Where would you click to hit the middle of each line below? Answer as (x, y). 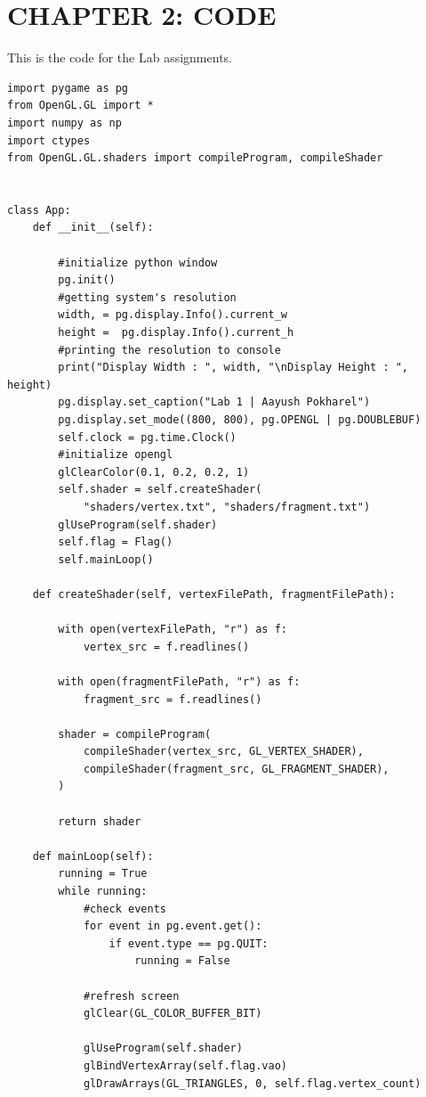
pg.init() (87, 280)
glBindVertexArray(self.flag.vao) (185, 1065)
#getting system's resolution (147, 297)
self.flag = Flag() (116, 542)
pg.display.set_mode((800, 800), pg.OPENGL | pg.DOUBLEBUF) (240, 420)
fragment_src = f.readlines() (173, 699)
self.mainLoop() (106, 559)
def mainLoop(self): (93, 856)
